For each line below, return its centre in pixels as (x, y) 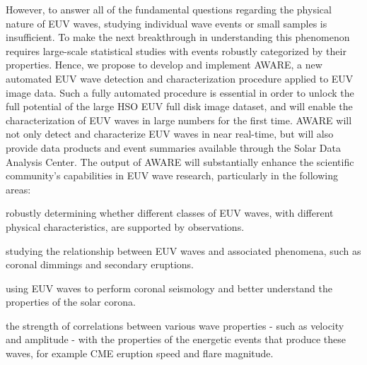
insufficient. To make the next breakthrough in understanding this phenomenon (178, 37)
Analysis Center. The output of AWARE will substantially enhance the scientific (180, 161)
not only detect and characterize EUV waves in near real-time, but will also (170, 134)
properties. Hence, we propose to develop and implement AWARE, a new (164, 65)
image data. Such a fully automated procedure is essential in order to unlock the (180, 92)
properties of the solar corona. (71, 302)
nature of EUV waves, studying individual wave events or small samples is (167, 23)
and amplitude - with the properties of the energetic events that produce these (176, 339)
